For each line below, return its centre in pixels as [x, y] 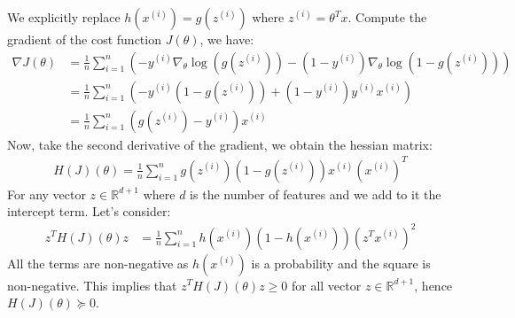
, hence [433, 285]
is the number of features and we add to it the [316, 194]
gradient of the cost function [84, 39]
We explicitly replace [64, 17]
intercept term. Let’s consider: [89, 211]
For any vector [47, 194]
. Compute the [387, 17]
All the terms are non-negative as [98, 263]
